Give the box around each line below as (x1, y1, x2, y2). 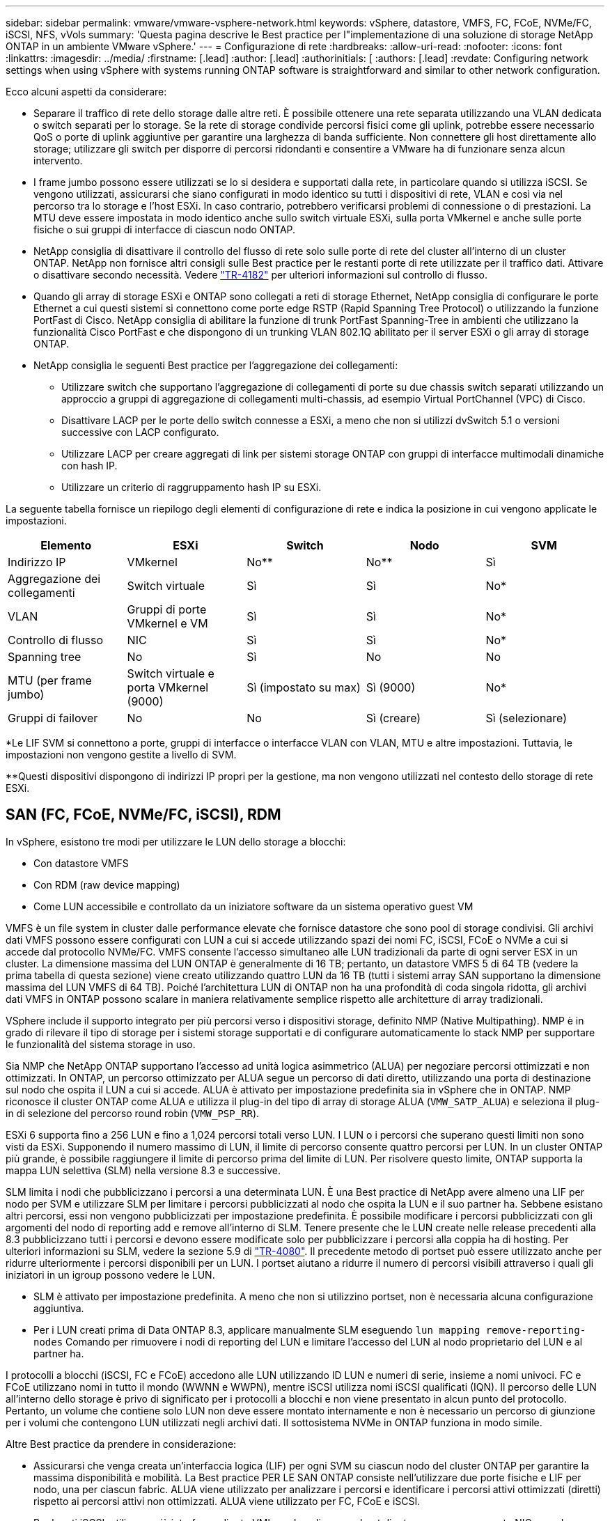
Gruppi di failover (8, 711, 98, 725)
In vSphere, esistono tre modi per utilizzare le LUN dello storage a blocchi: (6, 835, 346, 848)
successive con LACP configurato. (61, 426, 219, 438)
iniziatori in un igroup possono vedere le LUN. (6, 1268, 215, 1281)
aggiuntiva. (33, 1302, 84, 1314)
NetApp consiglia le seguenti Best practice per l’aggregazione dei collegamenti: (33, 359, 398, 371)
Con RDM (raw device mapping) (33, 878, 180, 891)
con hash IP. (61, 460, 118, 471)
